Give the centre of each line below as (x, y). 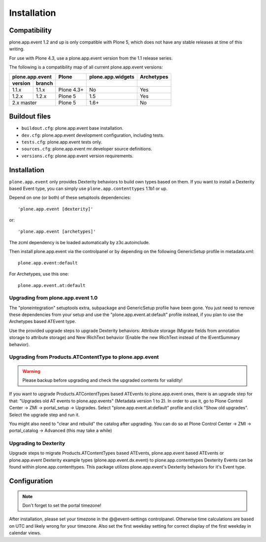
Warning (31, 371)
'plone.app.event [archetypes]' (57, 231)
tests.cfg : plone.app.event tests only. (62, 142)
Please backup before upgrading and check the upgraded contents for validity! (102, 380)
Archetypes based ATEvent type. (43, 322)
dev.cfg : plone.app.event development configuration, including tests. (93, 135)
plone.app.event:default (48, 263)
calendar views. (25, 533)
